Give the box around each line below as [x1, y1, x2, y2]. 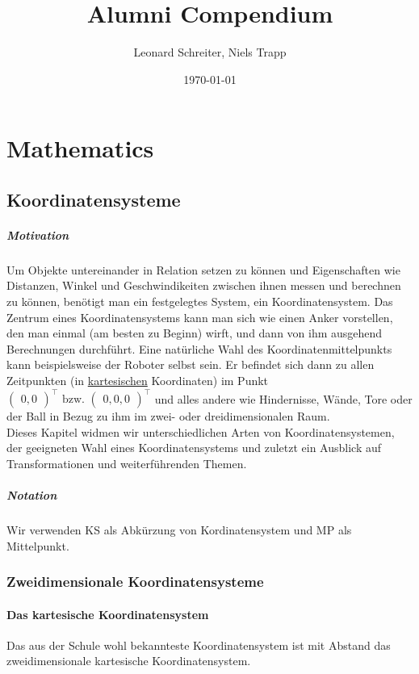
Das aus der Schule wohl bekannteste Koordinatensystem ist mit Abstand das [6, 636, 391, 653]
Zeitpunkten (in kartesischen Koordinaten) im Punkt [6, 372, 269, 388]
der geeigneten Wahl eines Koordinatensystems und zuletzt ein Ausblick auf [6, 439, 382, 456]
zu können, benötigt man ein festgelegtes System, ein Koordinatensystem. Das [6, 293, 393, 310]
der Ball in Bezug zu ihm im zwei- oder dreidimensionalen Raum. [6, 408, 330, 425]
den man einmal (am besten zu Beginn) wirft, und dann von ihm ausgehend [6, 324, 383, 341]
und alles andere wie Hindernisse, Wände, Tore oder [154, 390, 413, 407]
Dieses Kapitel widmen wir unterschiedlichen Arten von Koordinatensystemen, [6, 423, 395, 440]
